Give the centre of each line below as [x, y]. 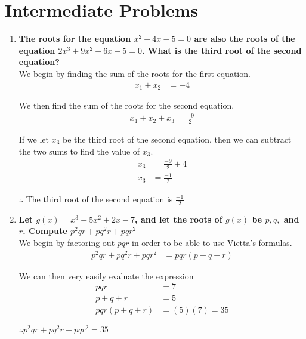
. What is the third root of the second [222, 50]
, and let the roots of [179, 219]
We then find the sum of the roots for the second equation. [126, 105]
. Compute [45, 231]
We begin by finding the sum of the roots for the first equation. [135, 73]
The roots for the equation [75, 38]
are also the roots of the [245, 38]
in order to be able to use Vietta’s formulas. [212, 242]
